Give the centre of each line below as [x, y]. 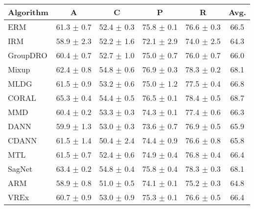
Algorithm [28, 12]
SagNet [20, 169]
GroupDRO [28, 55]
